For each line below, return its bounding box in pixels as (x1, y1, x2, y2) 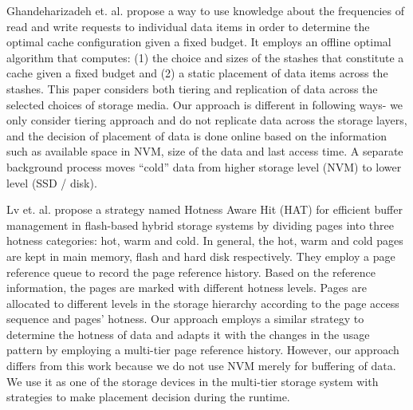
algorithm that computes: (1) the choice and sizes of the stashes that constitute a (6, 49, 404, 65)
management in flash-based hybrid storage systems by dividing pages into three (6, 216, 394, 233)
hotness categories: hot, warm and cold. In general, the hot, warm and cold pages (6, 232, 403, 249)
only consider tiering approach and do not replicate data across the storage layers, (6, 112, 407, 128)
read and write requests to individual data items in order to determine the (6, 18, 370, 34)
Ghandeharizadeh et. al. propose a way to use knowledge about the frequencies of (6, 2, 405, 18)
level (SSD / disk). (6, 174, 97, 191)
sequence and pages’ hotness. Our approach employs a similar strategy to (6, 310, 364, 327)
